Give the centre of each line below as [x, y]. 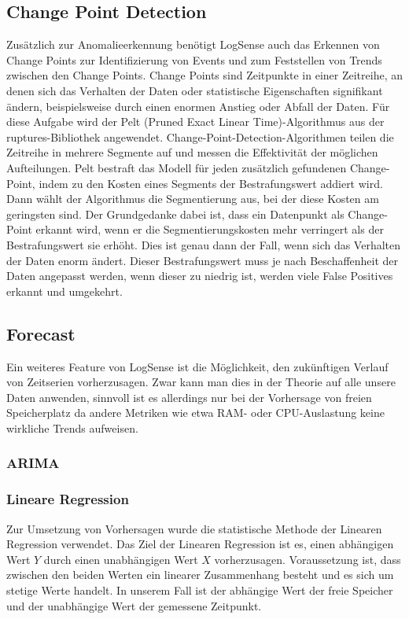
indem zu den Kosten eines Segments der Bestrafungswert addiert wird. [211, 183]
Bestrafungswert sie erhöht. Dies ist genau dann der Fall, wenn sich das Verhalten [204, 244]
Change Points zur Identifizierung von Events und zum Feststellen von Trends [194, 59]
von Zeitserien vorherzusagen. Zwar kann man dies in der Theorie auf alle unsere [201, 382]
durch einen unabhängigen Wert [121, 559]
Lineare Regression [68, 499]
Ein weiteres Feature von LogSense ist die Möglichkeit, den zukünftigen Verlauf [197, 366]
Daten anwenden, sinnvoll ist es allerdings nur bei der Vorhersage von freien [189, 397]
